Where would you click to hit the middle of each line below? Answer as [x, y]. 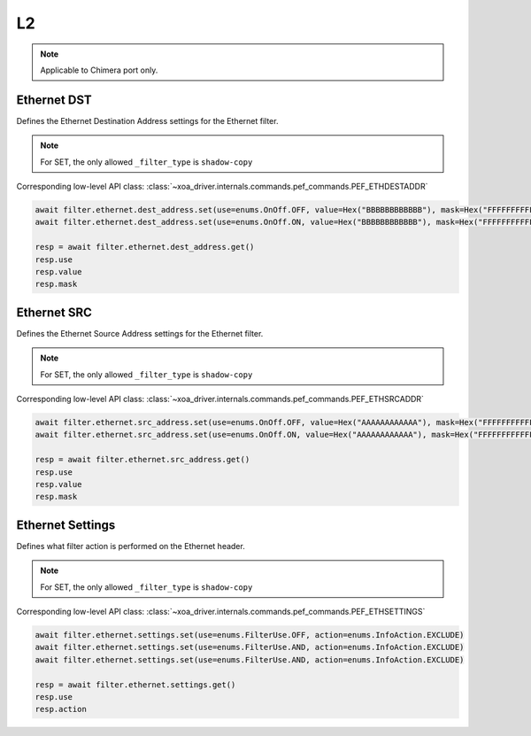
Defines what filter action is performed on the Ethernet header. [131, 546]
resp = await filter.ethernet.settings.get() [135, 685]
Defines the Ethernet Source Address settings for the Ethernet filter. [140, 333]
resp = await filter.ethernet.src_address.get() [142, 460]
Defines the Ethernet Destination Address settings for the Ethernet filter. [147, 120]
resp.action [61, 709]
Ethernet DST [54, 100]
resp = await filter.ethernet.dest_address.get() [145, 247]
